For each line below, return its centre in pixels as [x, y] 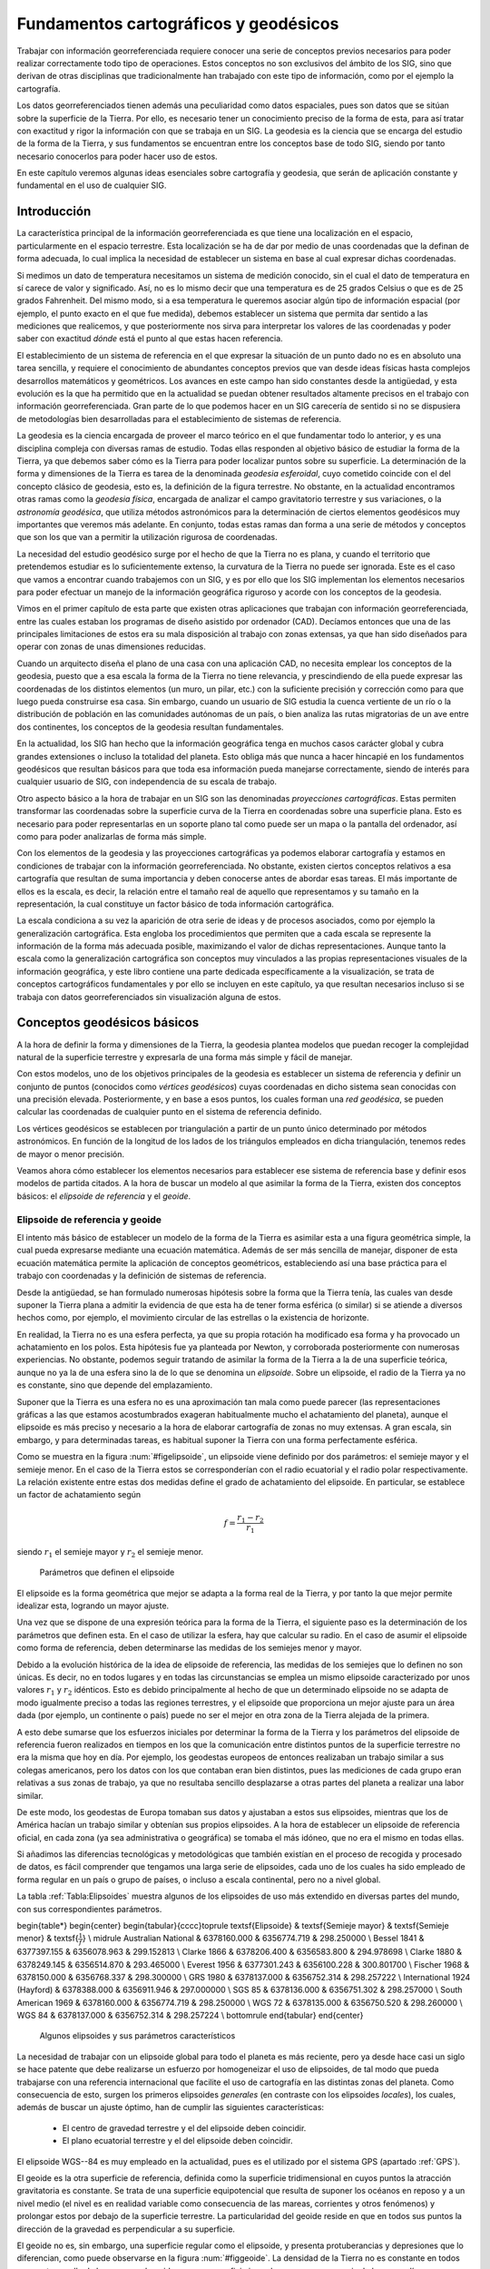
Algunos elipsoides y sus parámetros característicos [137, 2036]
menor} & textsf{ [48, 1939]
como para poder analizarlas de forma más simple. [112, 836]
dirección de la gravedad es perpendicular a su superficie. [126, 2229]
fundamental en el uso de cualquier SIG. [92, 185]
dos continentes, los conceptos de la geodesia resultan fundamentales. [151, 727]
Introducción [54, 212]
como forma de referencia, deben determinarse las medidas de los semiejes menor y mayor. [189, 1648]
